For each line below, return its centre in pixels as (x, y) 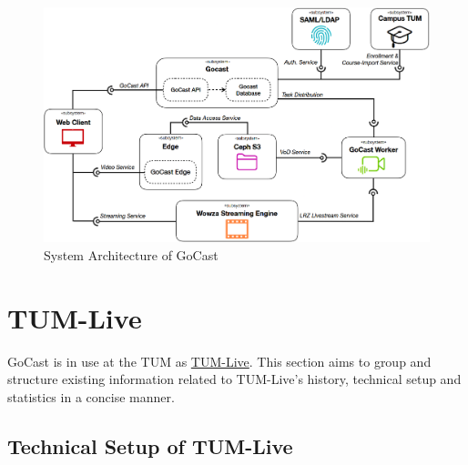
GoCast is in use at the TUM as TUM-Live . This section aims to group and (219, 361)
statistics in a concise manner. (91, 396)
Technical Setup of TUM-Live (150, 445)
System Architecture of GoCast (131, 254)
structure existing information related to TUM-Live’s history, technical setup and (234, 379)
